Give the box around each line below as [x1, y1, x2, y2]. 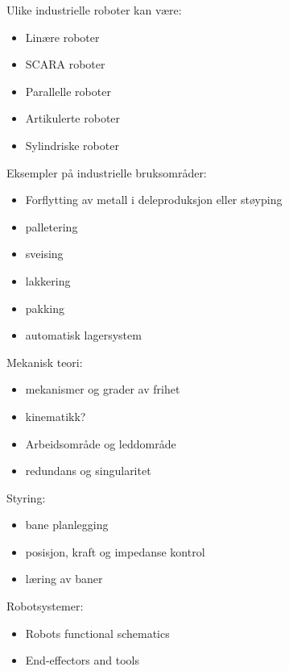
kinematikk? [25, 407, 86, 424]
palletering [25, 218, 78, 235]
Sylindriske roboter [25, 136, 119, 153]
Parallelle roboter [25, 82, 111, 99]
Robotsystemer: [6, 598, 84, 615]
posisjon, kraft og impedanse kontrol [25, 543, 205, 560]
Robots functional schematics [25, 624, 170, 641]
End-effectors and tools [25, 652, 139, 669]
